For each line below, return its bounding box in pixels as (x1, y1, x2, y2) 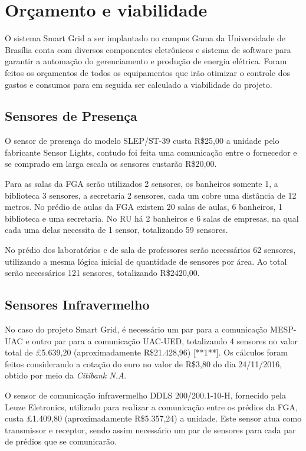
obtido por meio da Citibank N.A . (5, 369, 127, 381)
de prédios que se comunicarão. (5, 435, 117, 447)
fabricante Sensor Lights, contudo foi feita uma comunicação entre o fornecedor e (5, 146, 297, 158)
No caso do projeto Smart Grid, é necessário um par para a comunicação (5, 323, 268, 335)
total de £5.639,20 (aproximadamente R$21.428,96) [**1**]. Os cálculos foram (5, 346, 288, 358)
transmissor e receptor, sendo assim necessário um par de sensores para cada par (5, 423, 296, 436)
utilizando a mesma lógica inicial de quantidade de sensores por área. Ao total (5, 255, 287, 267)
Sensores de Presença (5, 107, 137, 125)
